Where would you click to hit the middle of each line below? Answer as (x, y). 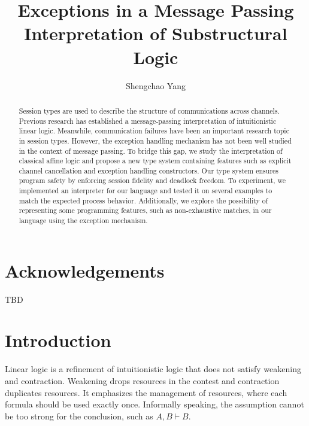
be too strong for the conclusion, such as (79, 416)
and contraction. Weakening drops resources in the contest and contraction (142, 381)
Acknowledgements (85, 270)
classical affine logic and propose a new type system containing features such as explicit (155, 161)
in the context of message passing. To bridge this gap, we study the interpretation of (151, 150)
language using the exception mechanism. (83, 220)
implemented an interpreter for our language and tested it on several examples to (146, 191)
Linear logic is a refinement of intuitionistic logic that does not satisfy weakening (153, 369)
